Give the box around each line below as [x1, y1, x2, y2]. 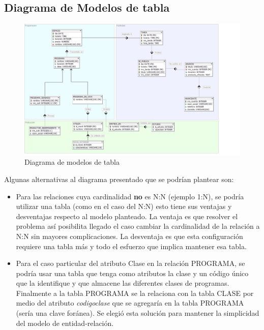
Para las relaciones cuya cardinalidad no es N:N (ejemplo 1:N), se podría [16, 191, 244, 201]
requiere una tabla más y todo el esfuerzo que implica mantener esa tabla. [16, 241, 247, 251]
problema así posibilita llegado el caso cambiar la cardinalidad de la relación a [16, 221, 260, 231]
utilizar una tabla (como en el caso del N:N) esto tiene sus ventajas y [16, 201, 232, 212]
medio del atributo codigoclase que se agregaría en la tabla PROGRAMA [16, 297, 244, 308]
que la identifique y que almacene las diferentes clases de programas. [16, 278, 229, 288]
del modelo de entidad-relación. [16, 317, 114, 328]
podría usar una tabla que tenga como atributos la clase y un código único [16, 267, 249, 278]
